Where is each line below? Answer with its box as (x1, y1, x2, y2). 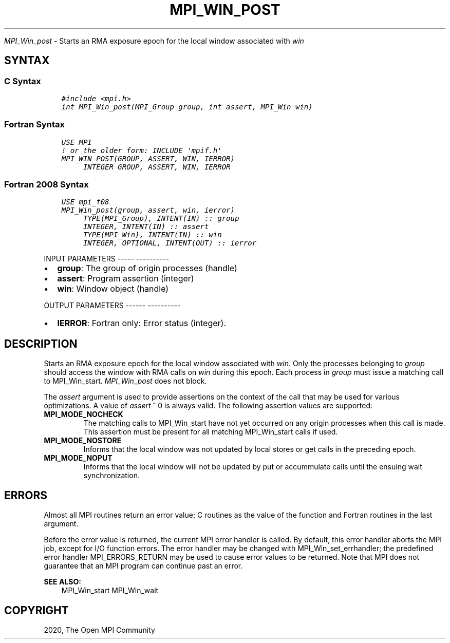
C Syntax (4, 75, 41, 86)
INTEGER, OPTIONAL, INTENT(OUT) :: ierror (83, 239, 257, 248)
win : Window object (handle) (57, 283, 169, 294)
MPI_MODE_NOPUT (44, 453, 113, 463)
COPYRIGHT (4, 603, 69, 617)
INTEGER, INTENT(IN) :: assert (83, 222, 209, 231)
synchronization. (83, 471, 140, 480)
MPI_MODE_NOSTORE (44, 436, 122, 445)
